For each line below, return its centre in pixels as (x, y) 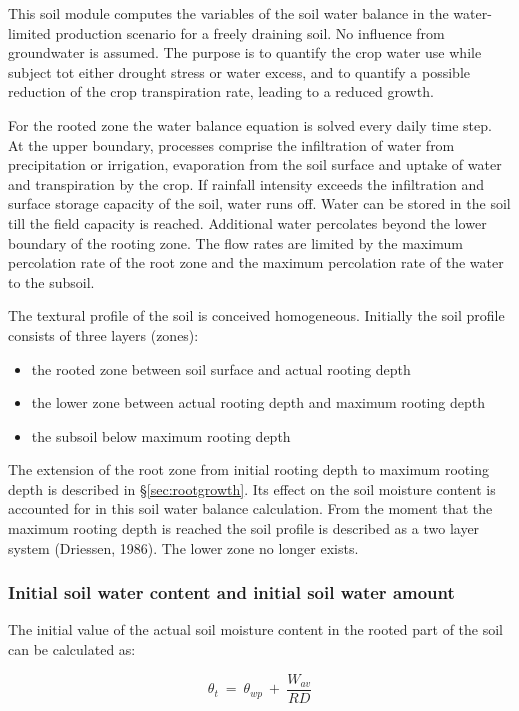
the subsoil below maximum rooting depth (161, 435)
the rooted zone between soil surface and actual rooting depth (221, 368)
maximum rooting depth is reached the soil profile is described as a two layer (244, 528)
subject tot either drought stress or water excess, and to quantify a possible (239, 71)
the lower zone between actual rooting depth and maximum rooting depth (258, 402)
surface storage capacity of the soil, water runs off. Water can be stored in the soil (259, 203)
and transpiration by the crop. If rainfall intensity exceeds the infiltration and (246, 183)
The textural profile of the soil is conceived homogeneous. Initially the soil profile (256, 315)
